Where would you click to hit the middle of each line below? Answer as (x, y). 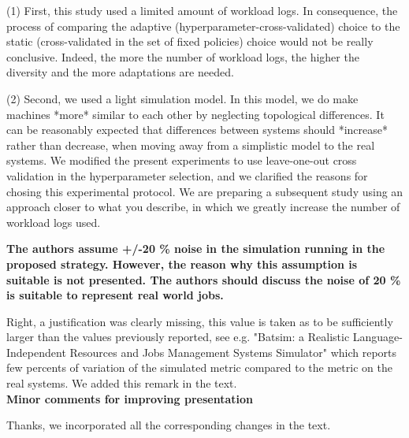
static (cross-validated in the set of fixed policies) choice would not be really (190, 41)
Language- (377, 337)
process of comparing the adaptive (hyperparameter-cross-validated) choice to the (203, 26)
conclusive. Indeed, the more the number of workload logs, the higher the (183, 56)
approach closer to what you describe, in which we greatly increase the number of (203, 207)
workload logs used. (54, 222)
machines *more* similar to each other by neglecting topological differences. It (195, 114)
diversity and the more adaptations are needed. (120, 72)
